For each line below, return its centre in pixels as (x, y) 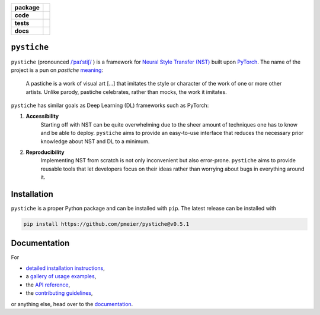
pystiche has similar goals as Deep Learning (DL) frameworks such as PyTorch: (110, 105)
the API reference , (48, 285)
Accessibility (42, 116)
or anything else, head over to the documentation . (72, 304)
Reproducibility (45, 152)
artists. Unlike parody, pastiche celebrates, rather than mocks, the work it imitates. (127, 92)
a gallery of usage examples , (61, 276)
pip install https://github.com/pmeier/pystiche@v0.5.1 (106, 224)
